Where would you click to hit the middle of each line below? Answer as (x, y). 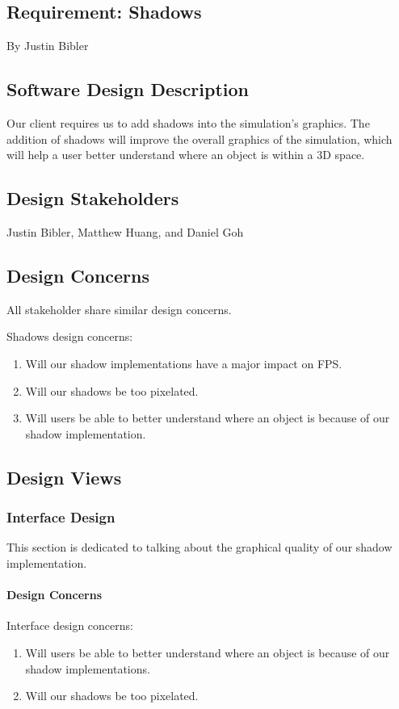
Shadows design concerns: (70, 336)
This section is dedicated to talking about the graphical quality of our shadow (199, 547)
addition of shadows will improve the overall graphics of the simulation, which (199, 138)
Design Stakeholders (93, 198)
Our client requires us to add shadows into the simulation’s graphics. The (188, 123)
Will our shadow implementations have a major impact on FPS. (184, 363)
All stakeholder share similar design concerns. (119, 309)
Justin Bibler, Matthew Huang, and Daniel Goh (125, 231)
